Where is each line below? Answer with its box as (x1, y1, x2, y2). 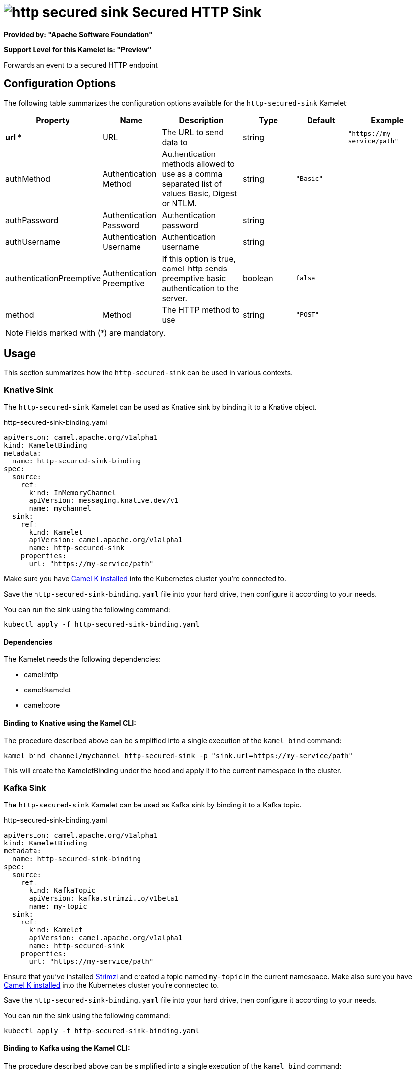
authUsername (5, 236, 60, 247)
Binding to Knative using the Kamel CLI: (4, 719, 136, 728)
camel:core (24, 701, 60, 710)
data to (162, 137, 188, 147)
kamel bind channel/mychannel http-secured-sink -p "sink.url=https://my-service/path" (4, 751, 353, 760)
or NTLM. (162, 198, 197, 208)
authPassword (5, 215, 59, 225)
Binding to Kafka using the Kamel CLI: (4, 1043, 130, 1052)
